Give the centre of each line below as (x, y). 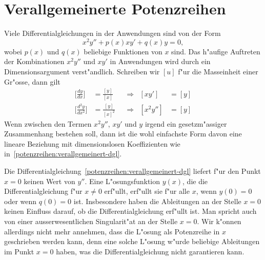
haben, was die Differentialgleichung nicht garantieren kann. (150, 251)
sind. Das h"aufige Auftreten (216, 51)
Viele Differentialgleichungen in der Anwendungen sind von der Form (113, 33)
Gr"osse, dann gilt (32, 81)
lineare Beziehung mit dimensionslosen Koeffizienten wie (92, 143)
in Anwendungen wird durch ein (160, 61)
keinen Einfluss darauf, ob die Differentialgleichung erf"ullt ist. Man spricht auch (130, 211)
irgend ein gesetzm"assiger (186, 123)
